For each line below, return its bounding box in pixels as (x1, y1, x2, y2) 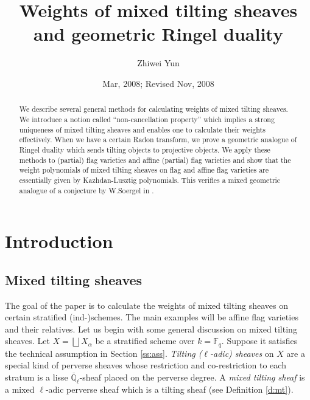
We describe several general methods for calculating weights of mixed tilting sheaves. (19, 104, 288, 114)
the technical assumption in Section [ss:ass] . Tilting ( (5, 347, 202, 359)
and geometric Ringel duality (33, 21, 283, 46)
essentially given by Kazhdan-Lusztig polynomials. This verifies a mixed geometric (19, 174, 281, 185)
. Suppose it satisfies (221, 334, 298, 347)
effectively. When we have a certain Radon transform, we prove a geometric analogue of (19, 134, 297, 145)
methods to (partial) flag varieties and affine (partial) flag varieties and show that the (19, 154, 291, 165)
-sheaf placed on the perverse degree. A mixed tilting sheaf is (79, 371, 305, 384)
